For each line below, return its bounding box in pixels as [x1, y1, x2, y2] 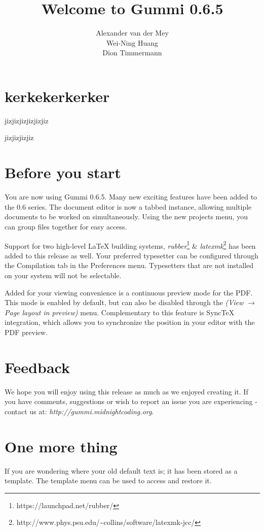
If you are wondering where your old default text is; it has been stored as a [5, 465, 238, 476]
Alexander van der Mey [96, 27, 169, 38]
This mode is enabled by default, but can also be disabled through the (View [5, 297, 244, 308]
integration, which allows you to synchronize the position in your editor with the [5, 317, 255, 327]
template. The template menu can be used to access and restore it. [5, 475, 212, 486]
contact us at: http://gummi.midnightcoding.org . [5, 406, 154, 416]
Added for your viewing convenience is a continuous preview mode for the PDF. [5, 287, 253, 297]
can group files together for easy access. [5, 221, 127, 231]
